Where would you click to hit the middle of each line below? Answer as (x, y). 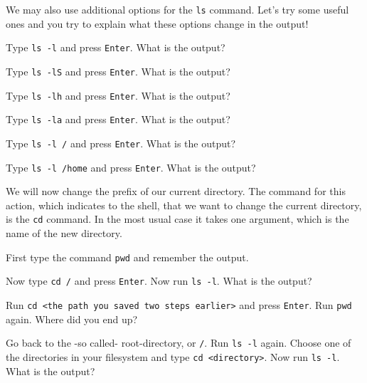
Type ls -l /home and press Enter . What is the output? (131, 167)
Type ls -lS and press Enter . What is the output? (118, 71)
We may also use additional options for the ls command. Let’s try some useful (177, 9)
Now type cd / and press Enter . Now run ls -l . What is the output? (159, 281)
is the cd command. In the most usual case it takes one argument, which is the (177, 219)
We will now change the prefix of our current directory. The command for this (176, 191)
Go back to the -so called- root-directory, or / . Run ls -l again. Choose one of (179, 343)
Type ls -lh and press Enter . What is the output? (118, 95)
